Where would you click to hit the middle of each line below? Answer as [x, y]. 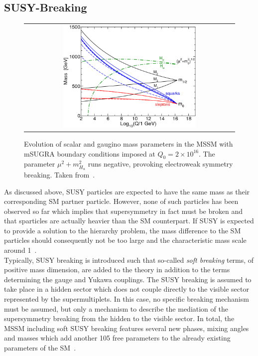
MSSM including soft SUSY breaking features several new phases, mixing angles [127, 328]
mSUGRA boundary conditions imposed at [90, 153]
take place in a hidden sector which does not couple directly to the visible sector [127, 289]
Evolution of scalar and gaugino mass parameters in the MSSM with [129, 143]
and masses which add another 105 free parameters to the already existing [117, 338]
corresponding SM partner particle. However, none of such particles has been [121, 201]
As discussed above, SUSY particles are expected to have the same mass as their [127, 191]
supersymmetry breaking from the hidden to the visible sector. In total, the [119, 318]
